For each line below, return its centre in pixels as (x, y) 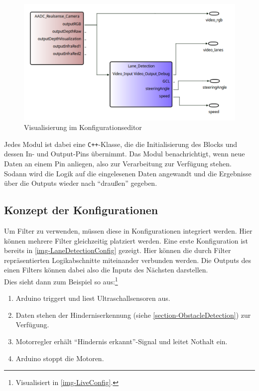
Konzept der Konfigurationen (81, 210)
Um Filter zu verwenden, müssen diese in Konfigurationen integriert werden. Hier (128, 230)
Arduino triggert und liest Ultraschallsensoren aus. (93, 298)
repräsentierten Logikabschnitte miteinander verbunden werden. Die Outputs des (128, 260)
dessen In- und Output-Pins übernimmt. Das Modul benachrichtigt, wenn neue (125, 154)
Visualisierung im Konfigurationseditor (83, 127)
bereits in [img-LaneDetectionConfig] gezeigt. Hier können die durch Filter (118, 250)
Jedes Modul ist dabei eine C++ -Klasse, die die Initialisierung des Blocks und (121, 144)
